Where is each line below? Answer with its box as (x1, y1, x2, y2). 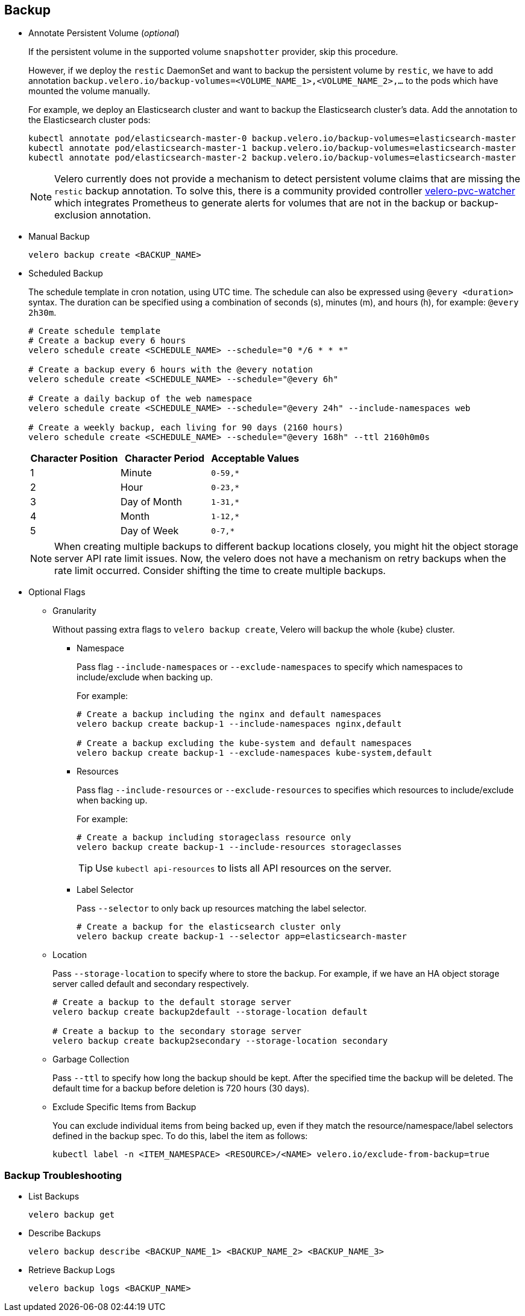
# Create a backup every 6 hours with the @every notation (28, 365, 313, 375)
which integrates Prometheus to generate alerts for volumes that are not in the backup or (54, 197, 458, 209)
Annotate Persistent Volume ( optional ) (28, 28, 180, 39)
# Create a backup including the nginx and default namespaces (77, 709, 382, 720)
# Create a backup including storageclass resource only (77, 832, 351, 843)
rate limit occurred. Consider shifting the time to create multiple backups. (54, 564, 386, 577)
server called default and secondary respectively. (52, 979, 249, 989)
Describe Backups (28, 1228, 101, 1239)
